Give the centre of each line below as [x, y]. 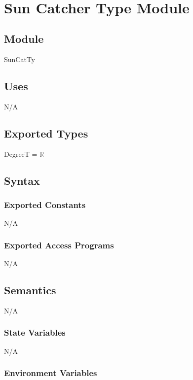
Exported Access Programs [59, 245]
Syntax [22, 180]
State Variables [35, 332]
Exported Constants [45, 205]
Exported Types [46, 133]
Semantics [30, 290]
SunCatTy [20, 59]
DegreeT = [21, 154]
